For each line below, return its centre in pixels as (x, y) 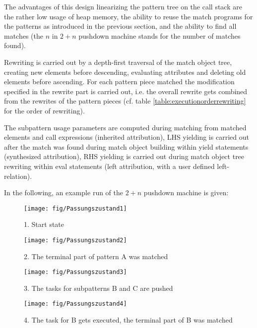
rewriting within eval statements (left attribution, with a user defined (109, 166)
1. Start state (44, 224)
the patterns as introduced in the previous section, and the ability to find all (120, 26)
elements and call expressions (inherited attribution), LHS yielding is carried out (127, 137)
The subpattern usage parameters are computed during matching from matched (125, 127)
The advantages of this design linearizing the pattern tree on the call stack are (123, 6)
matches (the (24, 35)
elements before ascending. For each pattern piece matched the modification (119, 82)
